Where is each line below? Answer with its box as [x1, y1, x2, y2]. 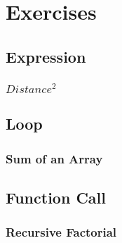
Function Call [6, 187, 106, 208]
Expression [6, 45, 86, 67]
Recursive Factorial [6, 223, 117, 241]
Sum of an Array [6, 149, 103, 167]
